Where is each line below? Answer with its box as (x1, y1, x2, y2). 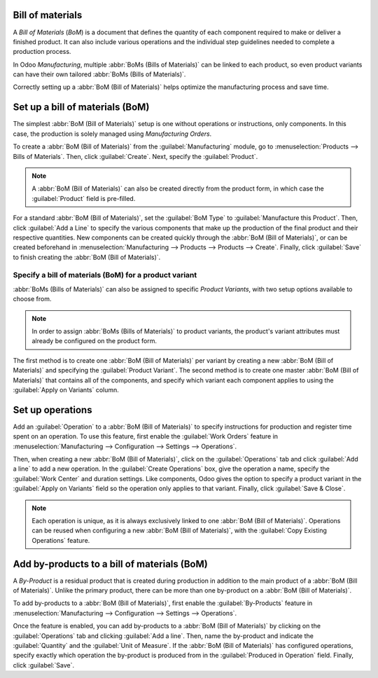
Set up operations (13, 403, 92, 416)
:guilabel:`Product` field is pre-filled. (31, 194, 136, 202)
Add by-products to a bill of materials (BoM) (13, 558, 208, 570)
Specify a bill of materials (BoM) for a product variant (13, 270, 197, 280)
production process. (13, 48, 71, 56)
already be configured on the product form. (31, 337, 157, 345)
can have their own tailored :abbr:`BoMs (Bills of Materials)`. (13, 70, 186, 78)
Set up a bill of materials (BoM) (13, 102, 150, 113)
